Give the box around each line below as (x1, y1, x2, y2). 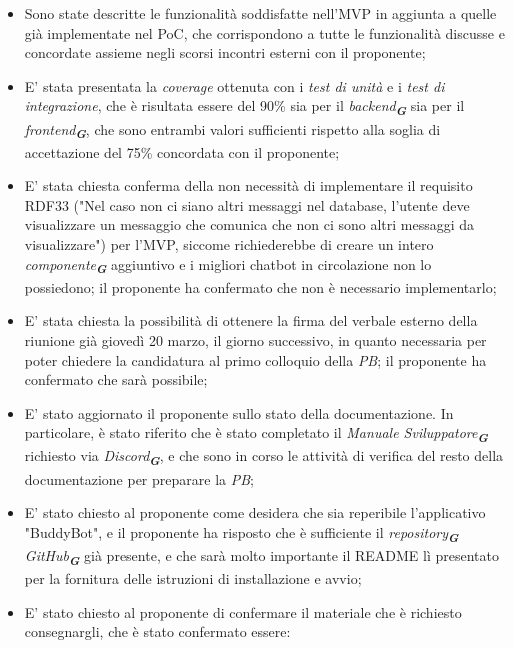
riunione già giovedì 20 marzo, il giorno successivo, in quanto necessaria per (24, 329, 487, 350)
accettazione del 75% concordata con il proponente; (24, 141, 340, 162)
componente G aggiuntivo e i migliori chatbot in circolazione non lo (24, 253, 432, 278)
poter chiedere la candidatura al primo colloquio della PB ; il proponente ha (24, 349, 487, 370)
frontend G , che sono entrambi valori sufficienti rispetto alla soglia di (24, 118, 441, 143)
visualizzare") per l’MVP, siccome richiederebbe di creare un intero (24, 234, 434, 254)
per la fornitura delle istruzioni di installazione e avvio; (24, 567, 362, 588)
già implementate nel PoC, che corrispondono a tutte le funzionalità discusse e (24, 22, 505, 43)
